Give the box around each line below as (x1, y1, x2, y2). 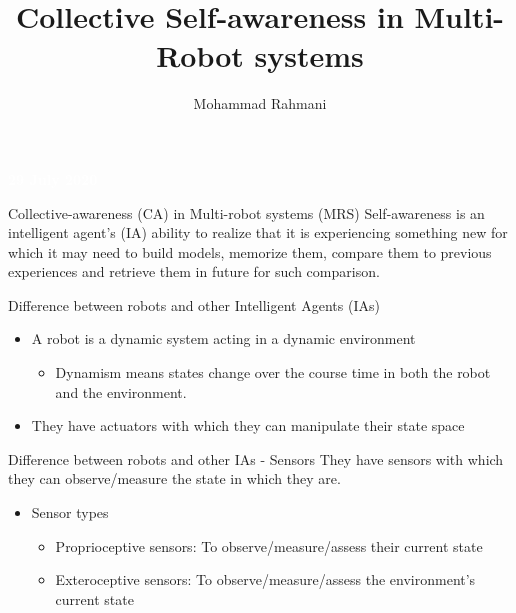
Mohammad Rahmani (193, 93, 327, 114)
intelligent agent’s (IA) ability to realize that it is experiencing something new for (8, 222, 508, 243)
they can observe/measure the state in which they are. (8, 468, 341, 489)
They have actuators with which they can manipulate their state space (31, 415, 465, 436)
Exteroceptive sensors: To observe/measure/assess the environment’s (55, 569, 476, 590)
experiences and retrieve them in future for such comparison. (8, 261, 380, 282)
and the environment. (55, 381, 187, 402)
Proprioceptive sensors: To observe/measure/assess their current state (55, 535, 483, 556)
